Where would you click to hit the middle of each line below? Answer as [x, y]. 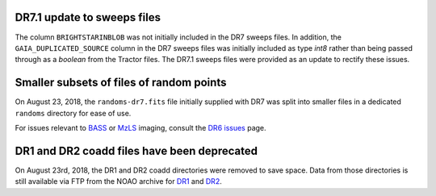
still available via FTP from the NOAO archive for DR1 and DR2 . [118, 181]
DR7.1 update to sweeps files [88, 17]
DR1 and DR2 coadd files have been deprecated [136, 150]
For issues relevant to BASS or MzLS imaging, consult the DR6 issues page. [140, 127]
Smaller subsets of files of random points [121, 83]
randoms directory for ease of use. [73, 113]
